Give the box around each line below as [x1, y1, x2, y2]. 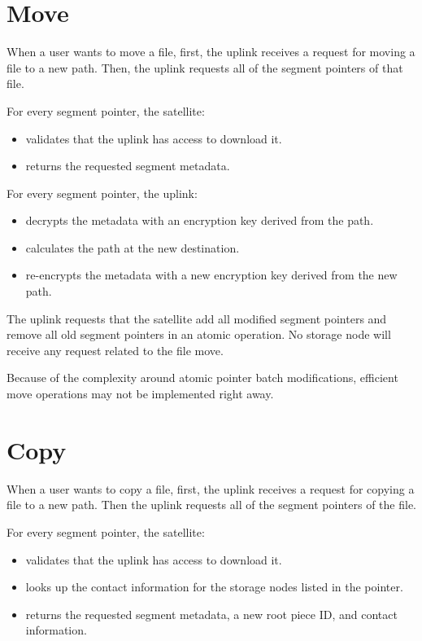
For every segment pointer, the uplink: [7, 184, 198, 201]
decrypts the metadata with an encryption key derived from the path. [25, 212, 374, 229]
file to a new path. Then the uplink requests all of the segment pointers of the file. [7, 496, 416, 513]
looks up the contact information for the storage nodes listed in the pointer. [25, 578, 403, 595]
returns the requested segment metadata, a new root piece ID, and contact [25, 605, 398, 622]
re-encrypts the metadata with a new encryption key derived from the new [25, 266, 398, 283]
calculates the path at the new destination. [25, 239, 240, 256]
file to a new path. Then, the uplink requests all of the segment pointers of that [7, 59, 403, 76]
